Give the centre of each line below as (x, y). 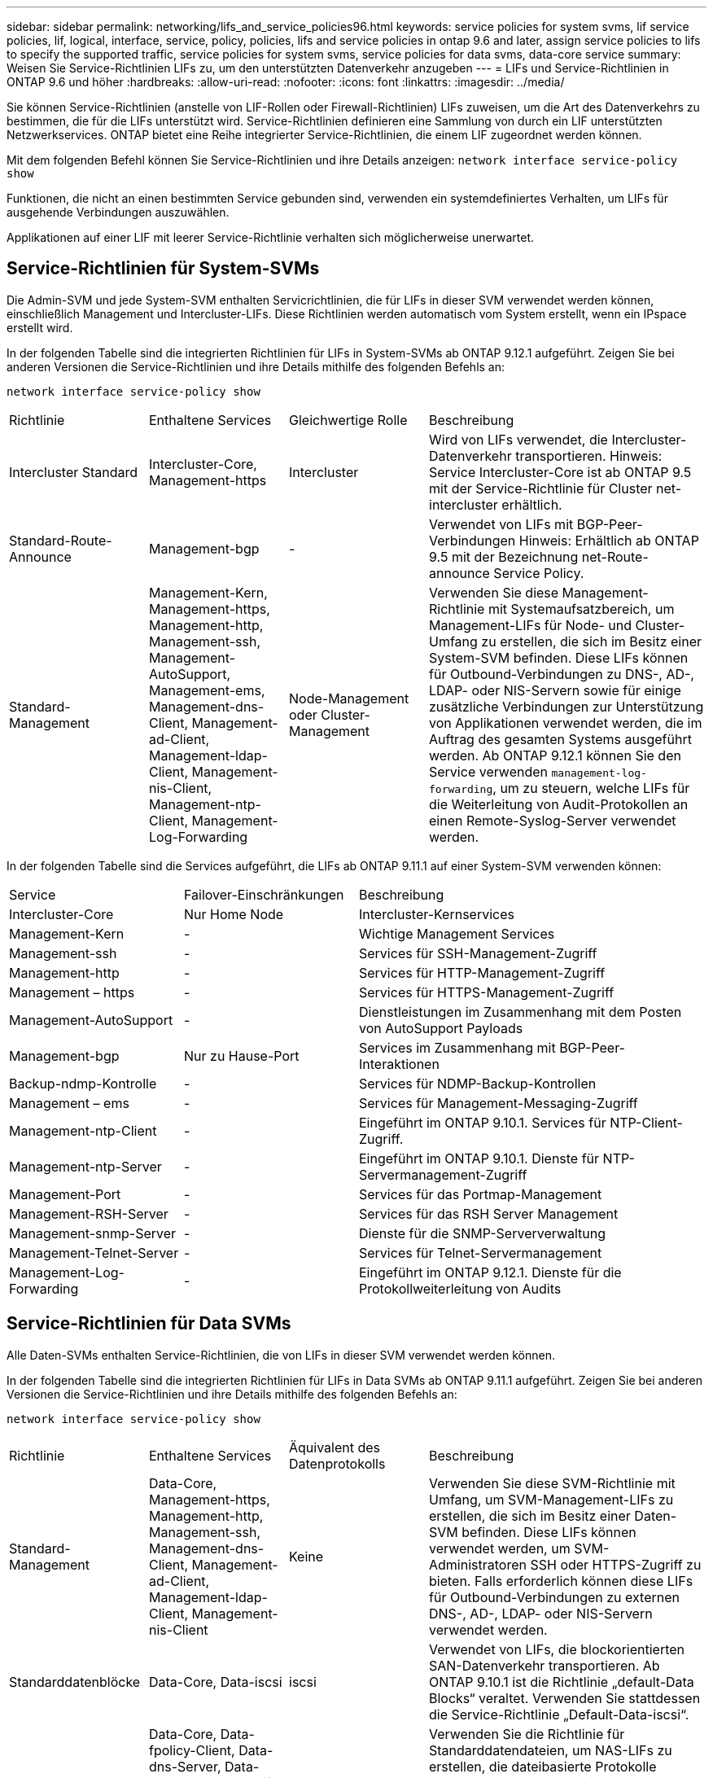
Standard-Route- (61, 540)
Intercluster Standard (74, 472)
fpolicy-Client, (192, 1750)
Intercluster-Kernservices (437, 914)
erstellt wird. (40, 327)
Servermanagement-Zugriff (443, 1174)
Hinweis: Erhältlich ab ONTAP (609, 540)
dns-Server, (185, 1766)
